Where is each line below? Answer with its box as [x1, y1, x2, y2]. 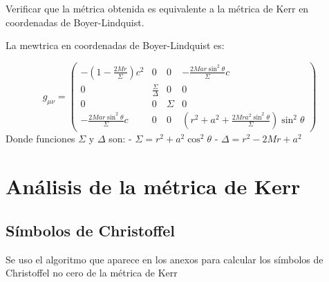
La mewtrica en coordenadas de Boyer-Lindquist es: [6, 38, 225, 53]
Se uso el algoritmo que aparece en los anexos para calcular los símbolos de [6, 252, 323, 266]
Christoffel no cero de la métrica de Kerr [6, 265, 178, 280]
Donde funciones [6, 131, 75, 146]
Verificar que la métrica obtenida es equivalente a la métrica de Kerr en [6, 1, 309, 15]
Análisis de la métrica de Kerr [6, 172, 301, 200]
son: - [109, 131, 132, 146]
